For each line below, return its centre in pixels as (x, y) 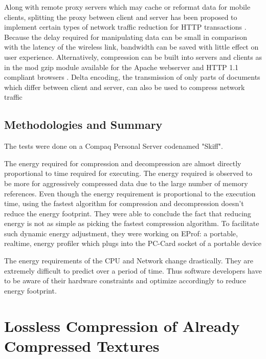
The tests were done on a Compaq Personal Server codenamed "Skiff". (114, 146)
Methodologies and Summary (83, 125)
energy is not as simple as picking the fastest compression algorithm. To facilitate (132, 223)
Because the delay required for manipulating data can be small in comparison (126, 37)
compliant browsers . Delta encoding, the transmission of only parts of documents (132, 77)
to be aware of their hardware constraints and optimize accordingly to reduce (125, 281)
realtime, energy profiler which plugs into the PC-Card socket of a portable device (133, 243)
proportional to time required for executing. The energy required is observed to (128, 173)
